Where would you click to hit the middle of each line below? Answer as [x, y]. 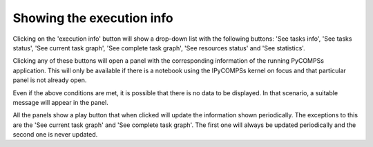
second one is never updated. [55, 135]
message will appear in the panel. [60, 102]
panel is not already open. [50, 80]
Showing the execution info [93, 18]
